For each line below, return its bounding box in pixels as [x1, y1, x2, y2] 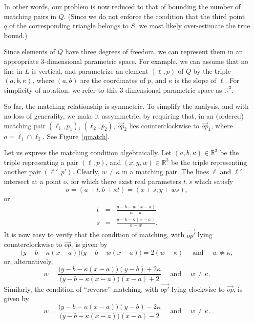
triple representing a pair [4, 157, 79, 167]
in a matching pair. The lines [122, 166, 209, 177]
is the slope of [174, 75, 216, 85]
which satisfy [194, 176, 233, 186]
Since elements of [4, 46, 56, 57]
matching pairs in [4, 11, 57, 21]
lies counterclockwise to [129, 120, 199, 130]
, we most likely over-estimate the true [135, 20, 250, 31]
